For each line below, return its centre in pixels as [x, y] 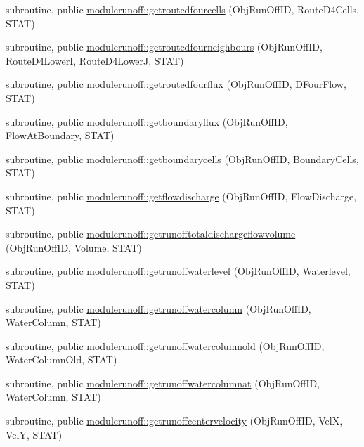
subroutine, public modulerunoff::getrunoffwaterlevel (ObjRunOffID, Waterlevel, [178, 271]
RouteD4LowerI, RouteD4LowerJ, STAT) [95, 60]
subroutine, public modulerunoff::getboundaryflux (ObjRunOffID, [147, 121]
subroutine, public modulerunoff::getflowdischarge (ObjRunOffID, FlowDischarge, [181, 196]
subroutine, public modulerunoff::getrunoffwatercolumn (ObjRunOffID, [158, 308]
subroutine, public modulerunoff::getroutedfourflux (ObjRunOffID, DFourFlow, [176, 84]
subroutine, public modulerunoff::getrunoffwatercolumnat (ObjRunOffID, [163, 383]
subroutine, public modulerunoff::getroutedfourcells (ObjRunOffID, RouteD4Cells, [182, 9]
